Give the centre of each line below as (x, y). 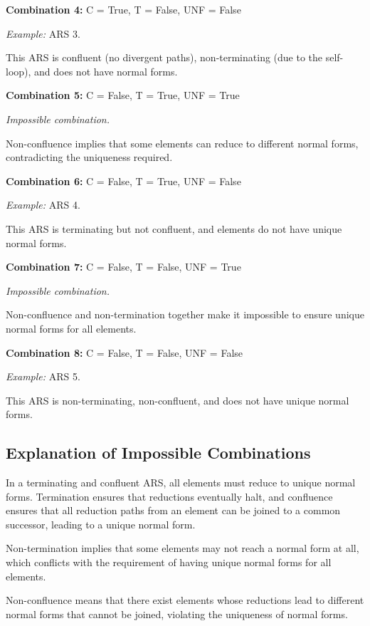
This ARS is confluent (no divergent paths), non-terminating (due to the (164, 57)
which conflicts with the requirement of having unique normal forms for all (169, 562)
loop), (18, 71)
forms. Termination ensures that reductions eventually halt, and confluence (169, 496)
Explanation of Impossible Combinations (158, 453)
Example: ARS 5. (43, 376)
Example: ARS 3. (43, 33)
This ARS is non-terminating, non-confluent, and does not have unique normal (178, 400)
